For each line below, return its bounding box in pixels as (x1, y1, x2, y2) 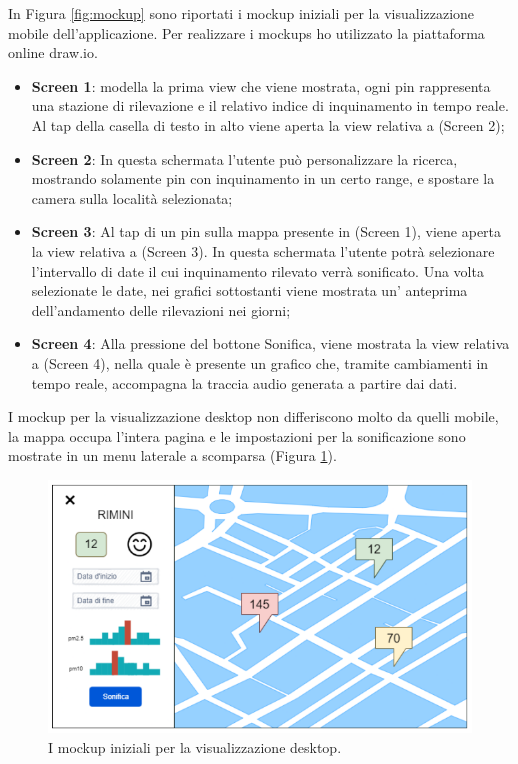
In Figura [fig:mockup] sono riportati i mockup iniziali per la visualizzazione (8, 3, 475, 23)
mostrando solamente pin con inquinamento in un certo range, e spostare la (31, 168, 495, 189)
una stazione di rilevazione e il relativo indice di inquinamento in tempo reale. (31, 95, 509, 116)
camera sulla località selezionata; (31, 187, 233, 208)
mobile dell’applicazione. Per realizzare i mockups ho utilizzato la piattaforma (8, 22, 485, 43)
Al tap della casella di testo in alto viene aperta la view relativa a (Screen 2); (31, 114, 505, 135)
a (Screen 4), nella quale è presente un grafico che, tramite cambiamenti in (31, 352, 489, 373)
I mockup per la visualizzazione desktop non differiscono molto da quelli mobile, (8, 406, 499, 427)
